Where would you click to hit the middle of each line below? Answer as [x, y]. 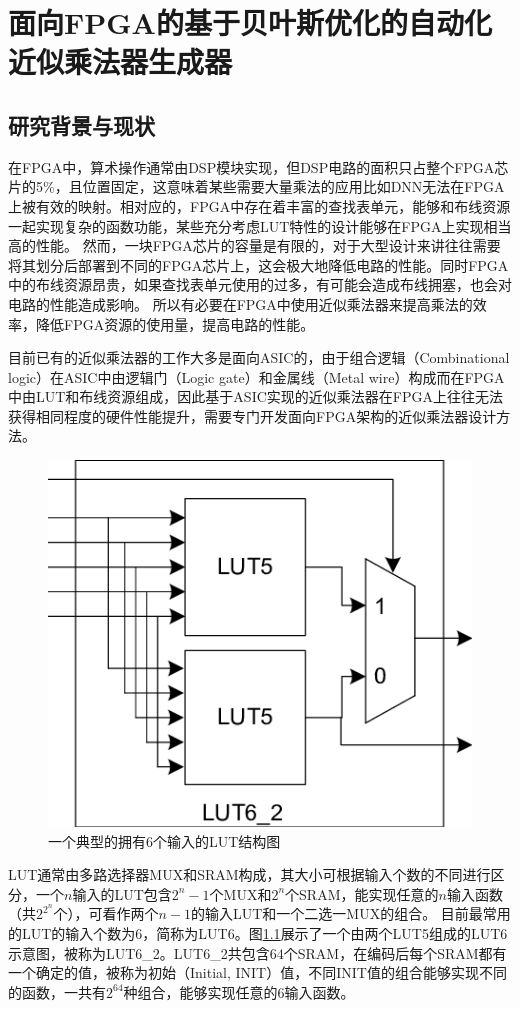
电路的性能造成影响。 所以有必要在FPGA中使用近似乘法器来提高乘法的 [240, 303]
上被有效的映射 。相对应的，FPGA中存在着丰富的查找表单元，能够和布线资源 [259, 205]
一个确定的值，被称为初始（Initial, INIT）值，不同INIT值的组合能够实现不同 [257, 972]
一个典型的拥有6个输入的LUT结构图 [164, 840]
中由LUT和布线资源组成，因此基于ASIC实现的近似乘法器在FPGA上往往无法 [255, 396]
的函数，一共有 [57, 991]
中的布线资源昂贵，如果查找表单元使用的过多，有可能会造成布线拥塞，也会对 [260, 284]
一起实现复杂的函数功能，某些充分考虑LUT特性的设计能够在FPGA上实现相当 [260, 225]
